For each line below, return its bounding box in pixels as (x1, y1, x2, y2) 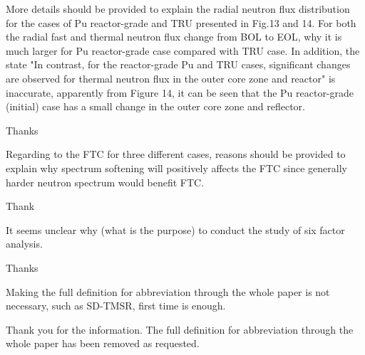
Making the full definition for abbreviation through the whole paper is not (6, 284, 330, 299)
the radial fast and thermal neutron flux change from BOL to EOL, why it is (6, 29, 342, 44)
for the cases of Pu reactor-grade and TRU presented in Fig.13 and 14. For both (6, 15, 356, 30)
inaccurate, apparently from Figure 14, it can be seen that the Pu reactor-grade (6, 85, 354, 100)
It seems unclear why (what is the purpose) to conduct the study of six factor (6, 222, 345, 237)
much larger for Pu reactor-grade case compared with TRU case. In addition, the (6, 43, 360, 58)
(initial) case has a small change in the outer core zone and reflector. (6, 99, 305, 114)
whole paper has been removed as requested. (6, 336, 200, 351)
